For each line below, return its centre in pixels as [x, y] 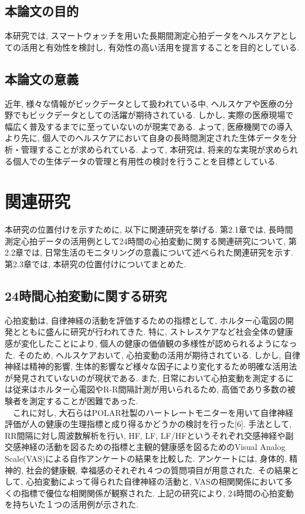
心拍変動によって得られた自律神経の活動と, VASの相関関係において [155, 481]
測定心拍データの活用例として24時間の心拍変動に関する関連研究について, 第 [151, 241]
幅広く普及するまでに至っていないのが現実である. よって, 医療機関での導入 [149, 126]
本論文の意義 [42, 78]
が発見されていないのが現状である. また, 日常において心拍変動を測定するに [149, 377]
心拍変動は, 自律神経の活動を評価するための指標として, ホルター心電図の [145, 320]
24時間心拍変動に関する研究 [86, 296]
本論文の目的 [42, 11]
